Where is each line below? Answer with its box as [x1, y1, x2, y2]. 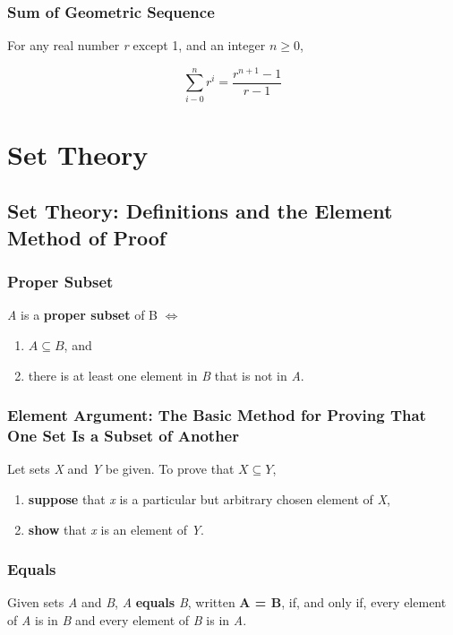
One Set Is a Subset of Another [7, 425, 239, 447]
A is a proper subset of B [7, 305, 158, 324]
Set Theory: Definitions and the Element [7, 197, 393, 225]
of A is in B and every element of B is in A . [7, 610, 247, 629]
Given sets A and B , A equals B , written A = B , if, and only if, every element [7, 593, 447, 612]
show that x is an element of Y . [28, 519, 204, 538]
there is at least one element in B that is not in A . [28, 365, 304, 384]
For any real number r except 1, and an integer [7, 36, 266, 55]
